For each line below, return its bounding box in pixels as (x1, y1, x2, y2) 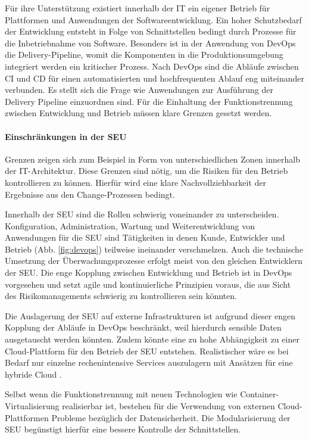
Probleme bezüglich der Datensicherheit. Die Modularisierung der (51, 411, 291, 424)
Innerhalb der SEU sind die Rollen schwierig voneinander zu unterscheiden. (5, 208, 279, 220)
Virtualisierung (5, 400, 60, 412)
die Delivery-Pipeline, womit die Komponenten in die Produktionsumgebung (5, 48, 283, 61)
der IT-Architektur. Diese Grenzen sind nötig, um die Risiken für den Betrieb (5, 164, 288, 177)
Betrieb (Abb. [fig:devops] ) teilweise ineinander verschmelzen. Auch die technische (5, 242, 304, 255)
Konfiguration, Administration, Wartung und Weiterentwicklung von (5, 219, 255, 232)
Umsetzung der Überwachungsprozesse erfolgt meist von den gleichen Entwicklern (5, 254, 303, 267)
